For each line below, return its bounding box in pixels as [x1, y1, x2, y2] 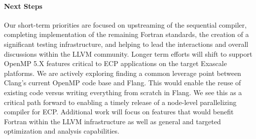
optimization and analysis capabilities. [4, 126, 119, 136]
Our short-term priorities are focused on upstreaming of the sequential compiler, [4, 19, 247, 30]
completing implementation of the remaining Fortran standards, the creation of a [4, 29, 249, 39]
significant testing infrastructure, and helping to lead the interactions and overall [4, 38, 249, 49]
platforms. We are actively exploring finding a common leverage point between [4, 68, 241, 78]
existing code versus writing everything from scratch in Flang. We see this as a [4, 87, 242, 97]
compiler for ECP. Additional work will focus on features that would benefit [4, 106, 234, 117]
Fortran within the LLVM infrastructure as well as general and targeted [4, 116, 221, 126]
